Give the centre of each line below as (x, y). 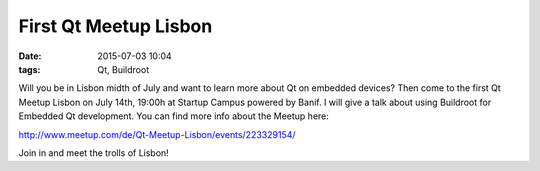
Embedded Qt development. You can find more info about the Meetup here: (174, 116)
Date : (30, 56)
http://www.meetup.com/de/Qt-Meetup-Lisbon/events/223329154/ (157, 134)
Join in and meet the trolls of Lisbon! (93, 152)
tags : (29, 69)
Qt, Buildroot (123, 69)
